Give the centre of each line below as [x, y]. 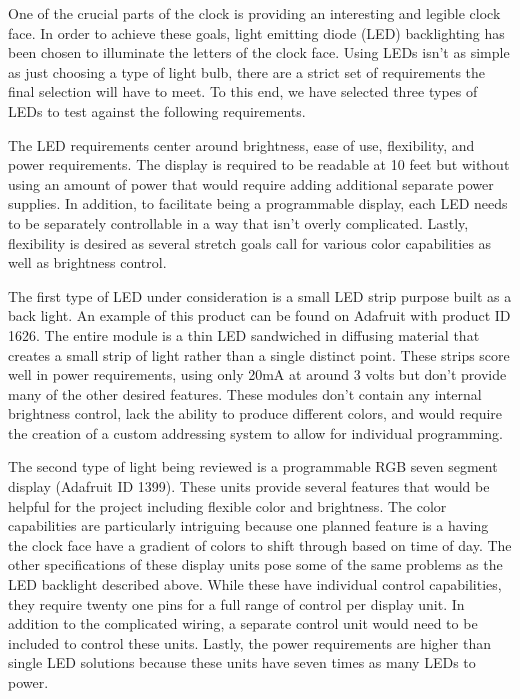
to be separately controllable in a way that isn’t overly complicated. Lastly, [238, 222]
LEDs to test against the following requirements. [157, 110]
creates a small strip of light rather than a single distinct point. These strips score [259, 354]
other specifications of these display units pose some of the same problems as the [255, 564]
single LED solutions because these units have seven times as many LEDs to [242, 662]
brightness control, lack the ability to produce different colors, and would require [255, 413]
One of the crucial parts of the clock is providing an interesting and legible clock [254, 13]
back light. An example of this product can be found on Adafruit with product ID [259, 315]
